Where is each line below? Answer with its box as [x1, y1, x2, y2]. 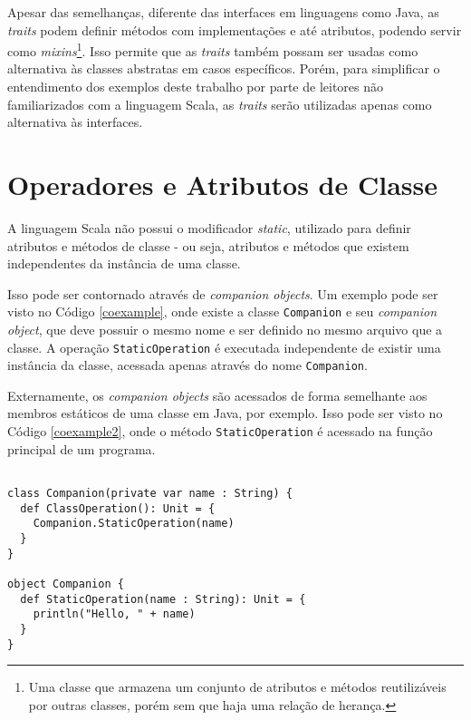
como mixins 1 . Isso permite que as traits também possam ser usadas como [7, 39, 418, 60]
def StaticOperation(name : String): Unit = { [20, 592, 306, 606]
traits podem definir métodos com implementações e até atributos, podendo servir [7, 20, 462, 39]
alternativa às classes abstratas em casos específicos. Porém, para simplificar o [7, 59, 440, 78]
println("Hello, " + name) [33, 608, 196, 621]
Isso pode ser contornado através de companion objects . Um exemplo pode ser [7, 284, 438, 303]
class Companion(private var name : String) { [7, 486, 293, 500]
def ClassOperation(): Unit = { [20, 501, 216, 515]
